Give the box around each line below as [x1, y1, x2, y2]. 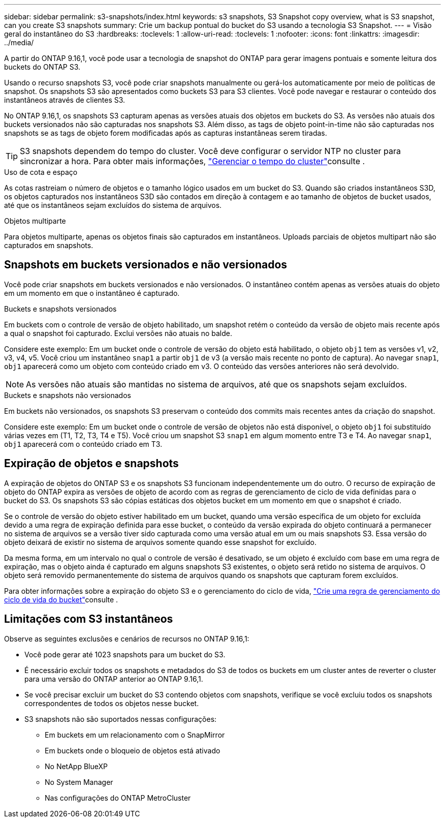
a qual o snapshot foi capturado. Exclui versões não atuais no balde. [4, 328, 232, 338]
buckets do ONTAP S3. [4, 63, 81, 71]
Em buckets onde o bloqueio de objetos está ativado [45, 746, 220, 755]
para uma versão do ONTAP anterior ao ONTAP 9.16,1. [24, 674, 203, 683]
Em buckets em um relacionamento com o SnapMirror [45, 730, 225, 739]
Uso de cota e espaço [4, 168, 78, 176]
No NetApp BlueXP [45, 762, 108, 771]
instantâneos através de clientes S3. [4, 96, 125, 104]
